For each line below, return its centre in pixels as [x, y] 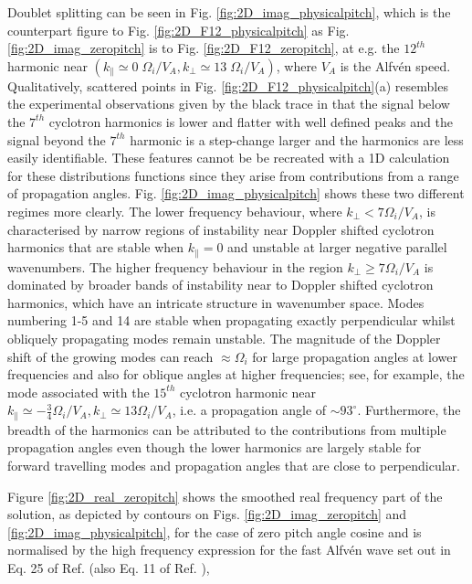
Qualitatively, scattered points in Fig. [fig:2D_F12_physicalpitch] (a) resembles [228, 85]
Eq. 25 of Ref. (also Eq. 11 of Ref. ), [109, 567]
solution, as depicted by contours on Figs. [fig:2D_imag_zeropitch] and [207, 514]
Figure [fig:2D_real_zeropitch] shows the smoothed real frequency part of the [225, 496]
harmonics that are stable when [96, 247]
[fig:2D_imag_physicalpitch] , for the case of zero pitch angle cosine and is [215, 531]
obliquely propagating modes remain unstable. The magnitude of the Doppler [224, 338]
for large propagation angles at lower [355, 356]
